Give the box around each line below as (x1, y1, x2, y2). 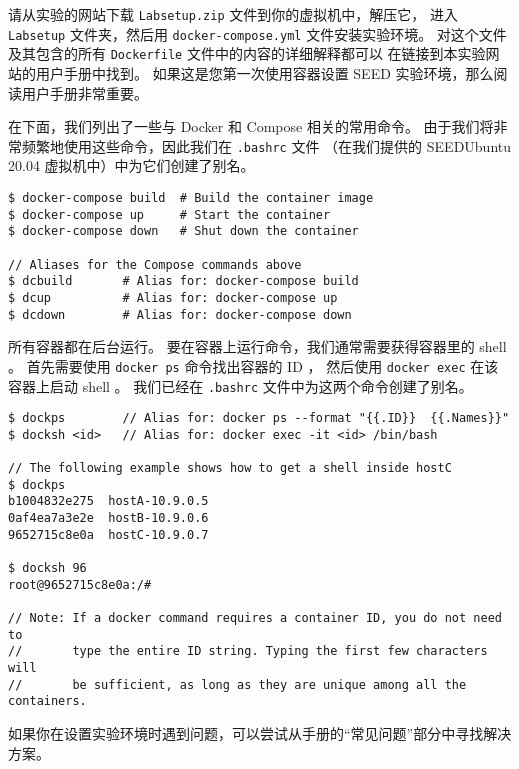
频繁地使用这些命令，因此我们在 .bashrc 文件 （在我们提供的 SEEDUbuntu (21, 135, 512, 156)
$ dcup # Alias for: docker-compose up (8, 290, 338, 305)
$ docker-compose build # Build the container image (8, 191, 374, 205)
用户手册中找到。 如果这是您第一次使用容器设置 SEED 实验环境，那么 (35, 62, 494, 83)
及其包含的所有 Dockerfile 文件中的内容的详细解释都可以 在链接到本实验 (8, 43, 486, 64)
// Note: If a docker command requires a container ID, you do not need (8, 611, 502, 626)
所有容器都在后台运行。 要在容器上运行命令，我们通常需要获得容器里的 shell (8, 336, 507, 357)
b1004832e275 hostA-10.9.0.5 (8, 494, 209, 509)
